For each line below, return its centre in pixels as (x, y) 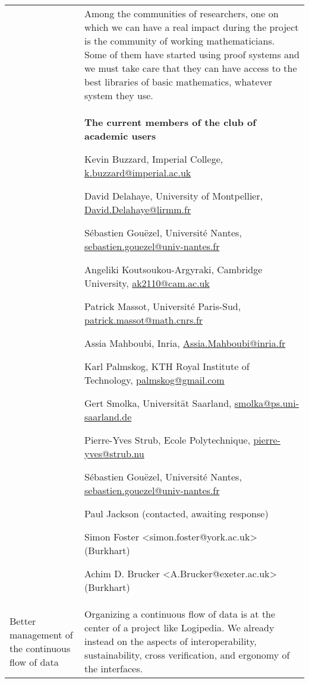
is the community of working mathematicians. (179, 41)
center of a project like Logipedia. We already (179, 627)
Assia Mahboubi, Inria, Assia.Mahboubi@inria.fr (185, 343)
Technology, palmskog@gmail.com (154, 380)
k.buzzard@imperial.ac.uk (138, 173)
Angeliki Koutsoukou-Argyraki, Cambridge (173, 269)
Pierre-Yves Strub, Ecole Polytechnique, (167, 440)
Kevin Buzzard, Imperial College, (154, 159)
